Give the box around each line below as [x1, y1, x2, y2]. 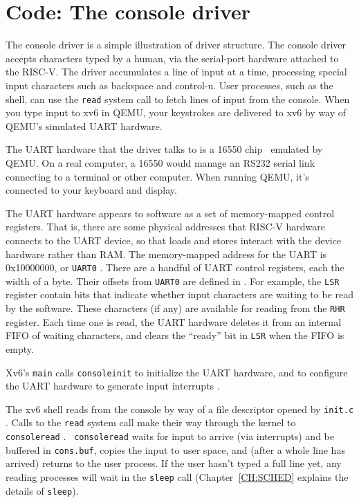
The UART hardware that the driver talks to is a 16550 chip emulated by [6, 142, 323, 156]
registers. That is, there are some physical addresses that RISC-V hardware [6, 219, 325, 234]
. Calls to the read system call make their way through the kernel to [6, 415, 296, 430]
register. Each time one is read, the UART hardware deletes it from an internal [6, 314, 342, 329]
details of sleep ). [6, 483, 79, 497]
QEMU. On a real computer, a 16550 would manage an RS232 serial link [6, 155, 315, 170]
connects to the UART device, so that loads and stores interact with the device [6, 232, 342, 247]
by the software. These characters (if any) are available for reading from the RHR [6, 301, 345, 315]
